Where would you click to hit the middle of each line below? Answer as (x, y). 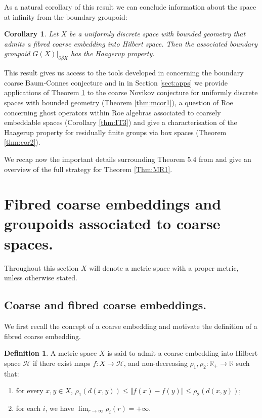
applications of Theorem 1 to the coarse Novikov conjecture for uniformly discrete (131, 92)
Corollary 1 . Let (31, 34)
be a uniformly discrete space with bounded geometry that (158, 34)
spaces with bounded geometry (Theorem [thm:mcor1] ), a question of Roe (119, 102)
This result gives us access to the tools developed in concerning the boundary (124, 73)
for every (30, 390)
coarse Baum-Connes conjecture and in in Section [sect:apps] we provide (116, 82)
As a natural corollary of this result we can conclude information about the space (130, 7)
